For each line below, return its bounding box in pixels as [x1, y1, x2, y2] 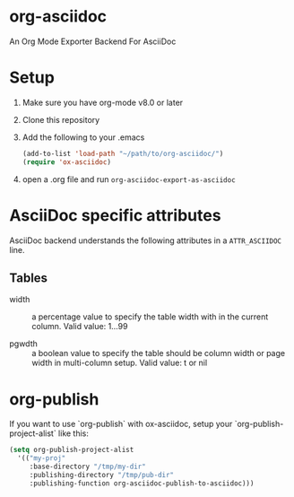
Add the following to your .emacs [22, 132, 145, 143]
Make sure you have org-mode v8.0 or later [22, 97, 184, 108]
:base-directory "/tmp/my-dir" [29, 462, 146, 472]
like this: [57, 428, 90, 439]
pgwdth [9, 338, 38, 349]
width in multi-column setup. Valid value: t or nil [31, 357, 208, 369]
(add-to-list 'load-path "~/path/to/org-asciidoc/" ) [22, 149, 224, 158]
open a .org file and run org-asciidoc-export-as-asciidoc [22, 173, 236, 185]
